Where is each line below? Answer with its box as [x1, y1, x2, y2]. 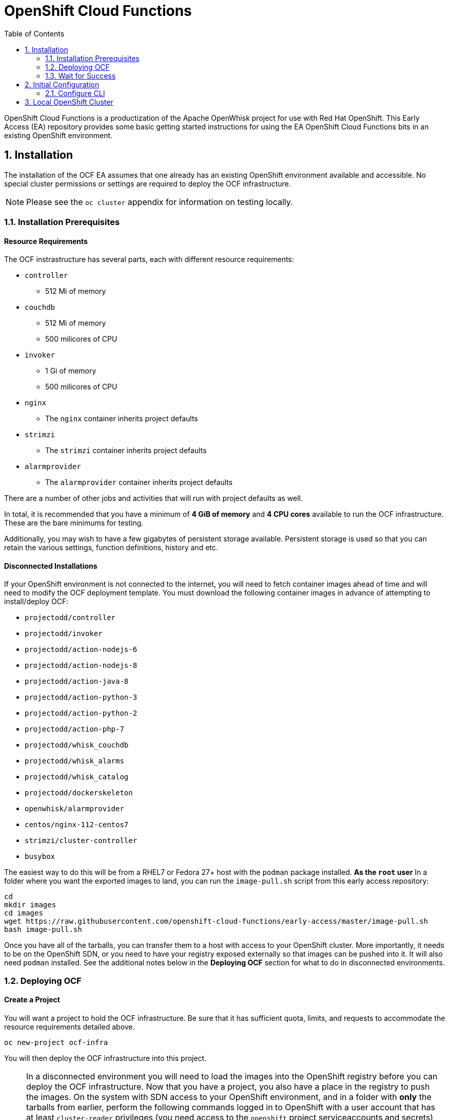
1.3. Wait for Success [45, 71, 116, 80]
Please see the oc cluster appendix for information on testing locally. [26, 196, 293, 207]
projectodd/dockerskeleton [25, 789, 133, 797]
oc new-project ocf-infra [4, 1038, 108, 1047]
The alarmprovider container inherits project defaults [45, 478, 233, 487]
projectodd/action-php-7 [25, 725, 124, 734]
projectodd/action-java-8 [25, 677, 129, 686]
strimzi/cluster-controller [25, 836, 138, 845]
